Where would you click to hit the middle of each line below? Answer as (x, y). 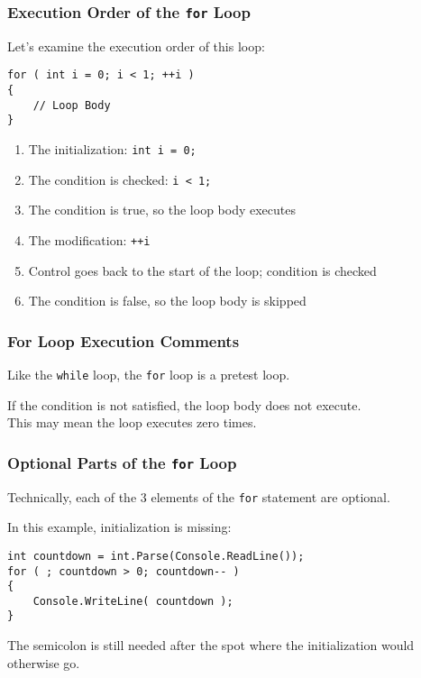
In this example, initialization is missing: (119, 527)
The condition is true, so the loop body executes (162, 210)
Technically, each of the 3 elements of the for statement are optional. (199, 496)
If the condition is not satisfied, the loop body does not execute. (184, 404)
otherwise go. (44, 662)
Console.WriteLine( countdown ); (133, 601)
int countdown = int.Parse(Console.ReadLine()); (156, 556)
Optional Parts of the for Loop (122, 462)
